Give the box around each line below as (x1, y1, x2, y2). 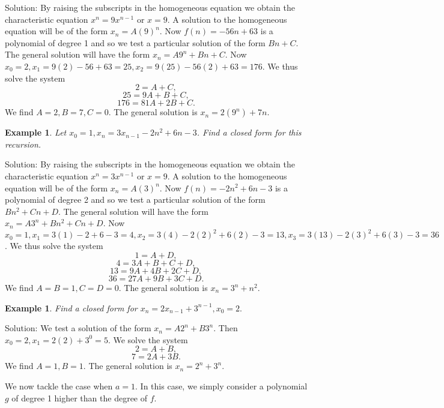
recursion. (5, 137, 41, 150)
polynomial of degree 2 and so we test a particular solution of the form (5, 193, 266, 206)
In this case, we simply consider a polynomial (140, 379, 308, 392)
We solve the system (113, 333, 188, 346)
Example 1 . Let (5, 126, 67, 139)
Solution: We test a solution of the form (5, 322, 151, 334)
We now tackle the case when (5, 379, 113, 392)
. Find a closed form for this (196, 126, 302, 139)
